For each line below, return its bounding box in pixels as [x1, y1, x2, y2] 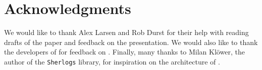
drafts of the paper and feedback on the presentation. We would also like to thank [4, 36, 258, 47]
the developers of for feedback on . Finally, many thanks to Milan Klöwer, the [4, 46, 245, 57]
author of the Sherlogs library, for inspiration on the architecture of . [4, 56, 220, 66]
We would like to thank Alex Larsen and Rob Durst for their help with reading [4, 27, 249, 37]
